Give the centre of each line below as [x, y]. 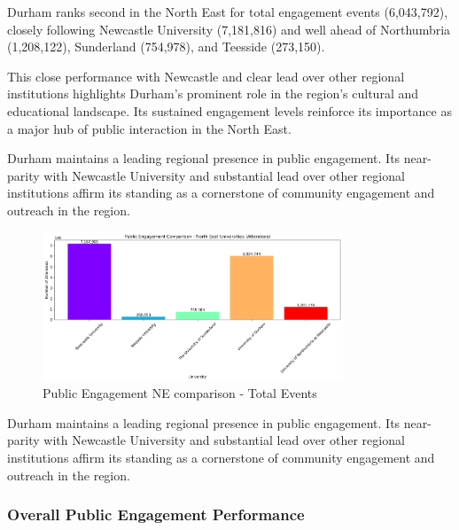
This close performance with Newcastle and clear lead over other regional [206, 76]
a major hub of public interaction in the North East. [149, 128]
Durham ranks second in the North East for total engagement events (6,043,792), [228, 12]
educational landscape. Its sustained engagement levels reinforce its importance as [229, 110]
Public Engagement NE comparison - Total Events [180, 393]
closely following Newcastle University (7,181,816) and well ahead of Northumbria [229, 29]
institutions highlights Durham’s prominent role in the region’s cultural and [213, 94]
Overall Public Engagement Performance [156, 514]
